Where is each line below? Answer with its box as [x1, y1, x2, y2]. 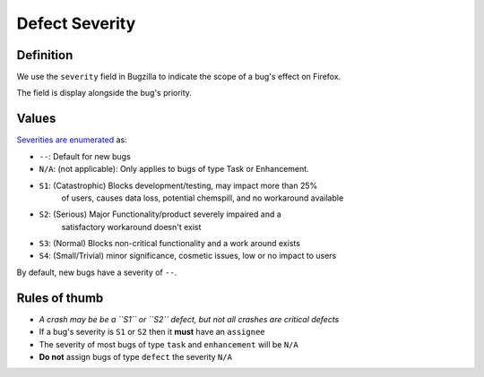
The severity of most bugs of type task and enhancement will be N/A [39, 338, 299, 349]
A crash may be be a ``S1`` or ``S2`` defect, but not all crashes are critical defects [39, 313, 340, 324]
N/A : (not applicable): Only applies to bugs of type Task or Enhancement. [39, 164, 309, 175]
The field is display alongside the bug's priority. [16, 88, 193, 99]
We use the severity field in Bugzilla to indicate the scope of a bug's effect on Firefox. [16, 72, 341, 82]
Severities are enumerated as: [16, 134, 127, 145]
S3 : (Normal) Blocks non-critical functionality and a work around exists [39, 238, 300, 249]
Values [16, 111, 56, 126]
